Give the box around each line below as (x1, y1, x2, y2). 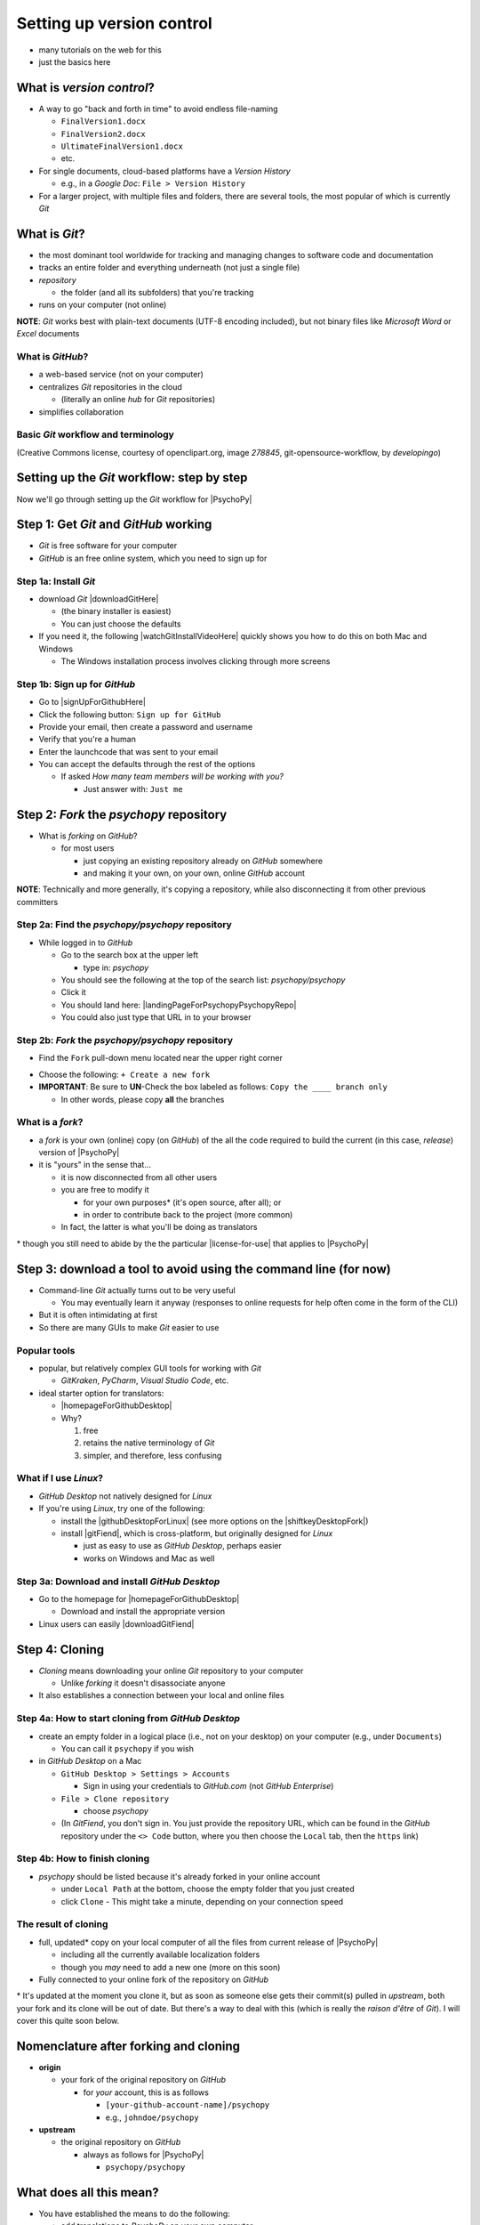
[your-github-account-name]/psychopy (105, 2100, 270, 2110)
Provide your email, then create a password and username (38, 721, 253, 732)
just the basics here (38, 56, 111, 67)
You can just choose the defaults (60, 619, 181, 629)
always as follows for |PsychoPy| (83, 2149, 204, 2160)
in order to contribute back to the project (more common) (83, 1209, 293, 1219)
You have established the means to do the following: (38, 2208, 230, 2220)
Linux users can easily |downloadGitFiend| (38, 1618, 195, 1629)
